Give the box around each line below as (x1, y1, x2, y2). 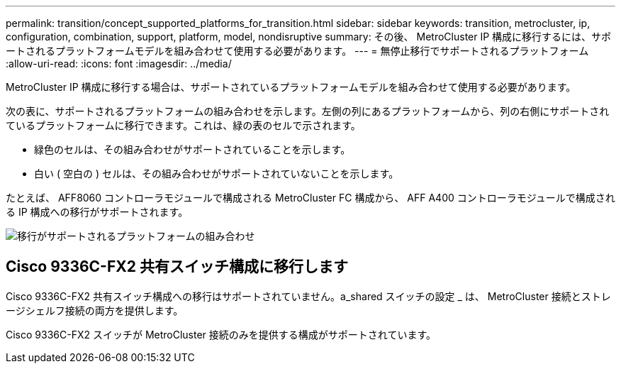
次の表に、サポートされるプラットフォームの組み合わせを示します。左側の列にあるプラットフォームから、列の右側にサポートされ (6, 105, 610, 117)
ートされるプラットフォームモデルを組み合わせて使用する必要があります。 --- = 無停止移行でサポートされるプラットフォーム (6, 45, 589, 57)
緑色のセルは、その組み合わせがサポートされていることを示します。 (34, 143, 351, 155)
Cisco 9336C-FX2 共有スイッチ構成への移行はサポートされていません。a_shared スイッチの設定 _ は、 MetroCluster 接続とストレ (6, 290, 611, 302)
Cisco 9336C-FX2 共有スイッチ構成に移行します (6, 258, 348, 276)
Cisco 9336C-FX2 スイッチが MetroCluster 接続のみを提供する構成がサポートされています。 (6, 328, 436, 341)
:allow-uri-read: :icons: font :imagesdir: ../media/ (6, 57, 232, 70)
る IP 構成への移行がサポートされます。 (6, 206, 189, 218)
